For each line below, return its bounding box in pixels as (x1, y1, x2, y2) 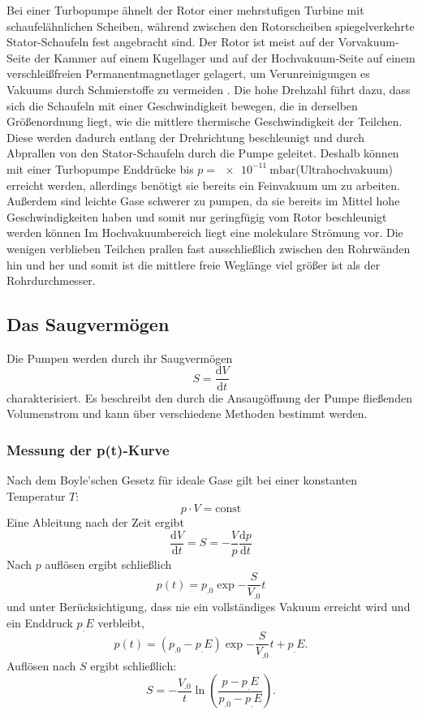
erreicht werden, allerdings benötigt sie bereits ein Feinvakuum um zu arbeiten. (6, 176, 400, 193)
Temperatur (6, 487, 66, 504)
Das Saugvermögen (6, 312, 170, 337)
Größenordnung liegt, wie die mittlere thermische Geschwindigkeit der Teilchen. (6, 113, 403, 130)
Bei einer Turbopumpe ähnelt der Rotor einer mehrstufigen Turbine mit (6, 2, 364, 18)
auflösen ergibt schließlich (45, 555, 172, 572)
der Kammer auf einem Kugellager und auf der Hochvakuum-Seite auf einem (34, 49, 416, 66)
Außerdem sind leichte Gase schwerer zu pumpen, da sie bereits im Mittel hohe (6, 192, 400, 209)
